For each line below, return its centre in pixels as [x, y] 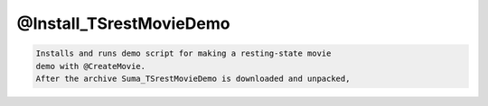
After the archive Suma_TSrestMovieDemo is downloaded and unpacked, [193, 78]
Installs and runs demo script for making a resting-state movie [183, 53]
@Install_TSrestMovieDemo [123, 23]
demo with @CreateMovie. [91, 66]
